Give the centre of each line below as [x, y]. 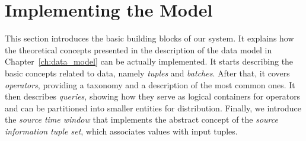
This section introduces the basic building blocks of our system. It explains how [149, 38]
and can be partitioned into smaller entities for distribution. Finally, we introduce [153, 108]
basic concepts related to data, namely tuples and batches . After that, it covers [147, 73]
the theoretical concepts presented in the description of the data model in [138, 49]
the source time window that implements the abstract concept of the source [141, 119]
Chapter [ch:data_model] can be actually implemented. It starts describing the [149, 61]
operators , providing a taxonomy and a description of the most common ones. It [150, 84]
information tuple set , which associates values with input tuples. [121, 131]
